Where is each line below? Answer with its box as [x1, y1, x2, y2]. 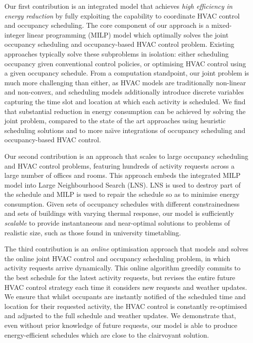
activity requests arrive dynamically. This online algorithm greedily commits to [4, 263, 241, 273]
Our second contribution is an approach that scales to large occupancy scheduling [4, 151, 249, 161]
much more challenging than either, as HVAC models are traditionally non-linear [4, 77, 246, 87]
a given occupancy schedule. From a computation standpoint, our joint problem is [4, 68, 249, 78]
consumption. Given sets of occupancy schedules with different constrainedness [4, 198, 240, 209]
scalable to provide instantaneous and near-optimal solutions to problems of [4, 218, 230, 228]
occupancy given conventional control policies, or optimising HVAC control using [4, 58, 246, 68]
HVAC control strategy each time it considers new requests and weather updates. [4, 282, 247, 292]
